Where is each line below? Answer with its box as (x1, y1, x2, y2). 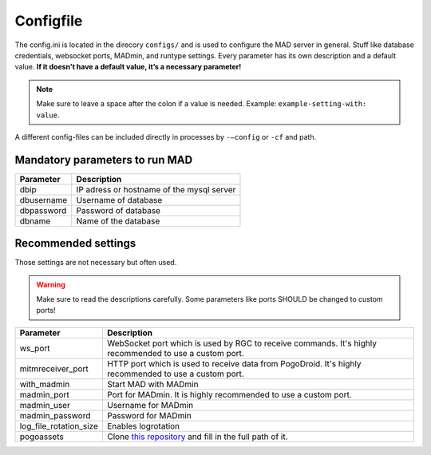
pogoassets (19, 431, 64, 442)
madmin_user (19, 399, 71, 410)
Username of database (76, 194, 163, 205)
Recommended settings (14, 236, 136, 251)
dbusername (19, 194, 68, 205)
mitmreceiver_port (19, 363, 89, 374)
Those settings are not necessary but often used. (14, 258, 177, 267)
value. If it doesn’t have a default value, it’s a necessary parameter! (14, 62, 242, 72)
